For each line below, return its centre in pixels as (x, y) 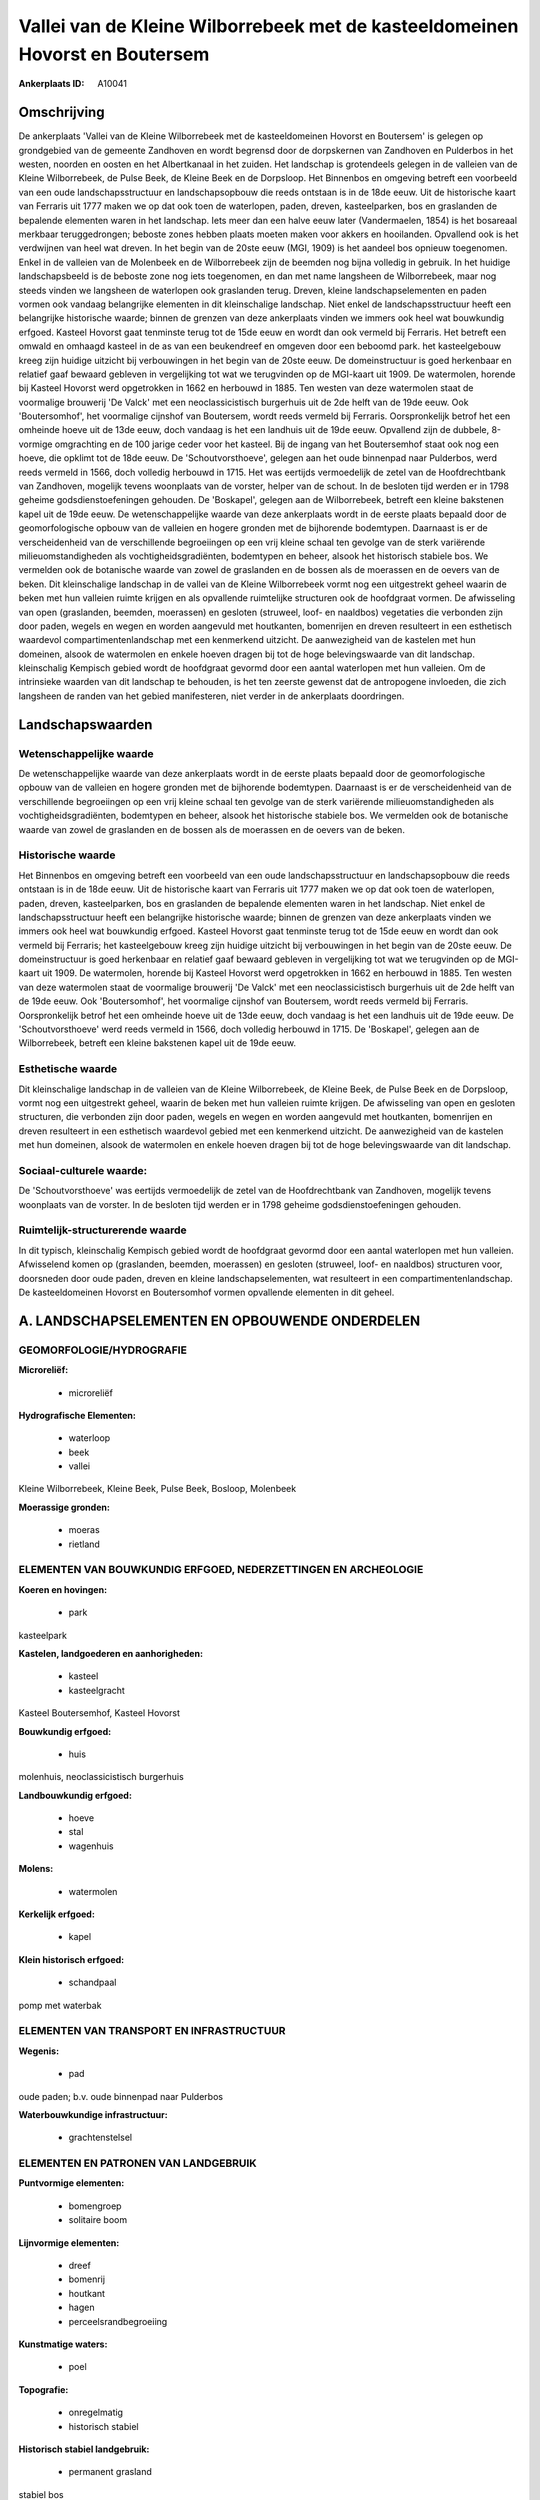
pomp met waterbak (60, 2005)
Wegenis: (39, 2051)
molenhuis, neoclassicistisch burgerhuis (101, 1777)
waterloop (89, 1438)
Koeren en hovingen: (63, 1589)
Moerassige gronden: (64, 1507)
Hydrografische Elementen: (77, 1415)
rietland (84, 1544)
